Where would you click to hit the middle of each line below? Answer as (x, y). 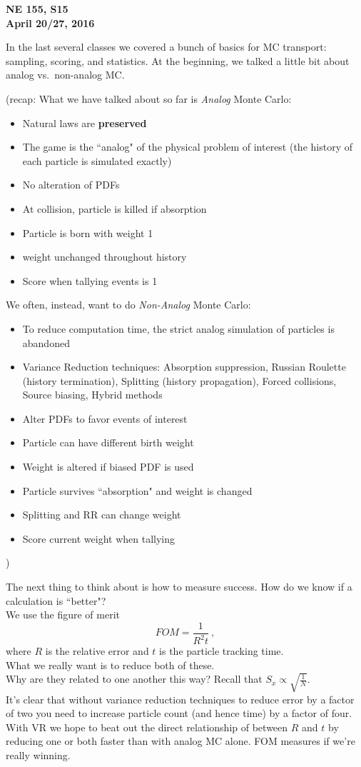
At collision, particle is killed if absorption (115, 208)
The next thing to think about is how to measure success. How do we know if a (179, 587)
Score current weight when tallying (99, 538)
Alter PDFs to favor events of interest (105, 418)
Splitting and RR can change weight (102, 515)
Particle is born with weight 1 (88, 232)
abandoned (46, 342)
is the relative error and (97, 651)
